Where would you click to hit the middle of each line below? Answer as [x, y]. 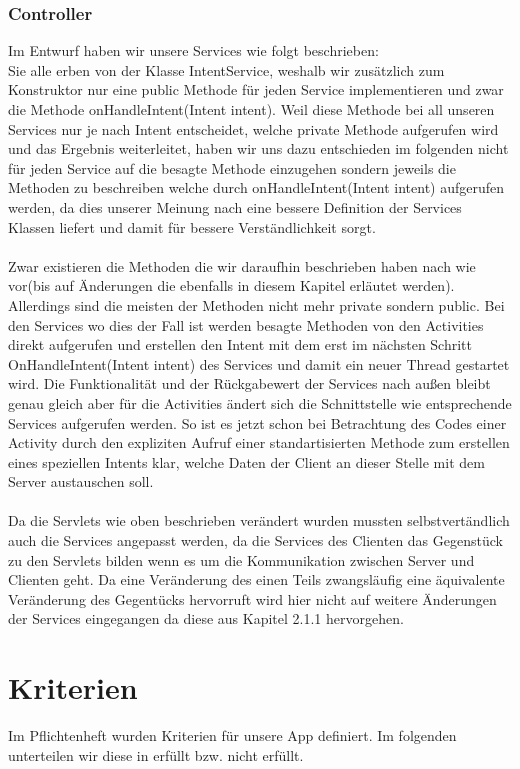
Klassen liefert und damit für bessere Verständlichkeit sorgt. [192, 226]
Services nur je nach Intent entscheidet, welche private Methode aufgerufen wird [253, 128]
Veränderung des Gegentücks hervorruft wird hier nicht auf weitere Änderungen [252, 598]
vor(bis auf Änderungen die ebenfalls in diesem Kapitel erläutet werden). [231, 285]
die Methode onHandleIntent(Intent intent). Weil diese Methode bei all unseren [251, 109]
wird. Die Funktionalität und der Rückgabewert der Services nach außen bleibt [249, 383]
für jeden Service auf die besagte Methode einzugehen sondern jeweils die [232, 167]
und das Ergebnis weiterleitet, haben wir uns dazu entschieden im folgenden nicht [258, 148]
